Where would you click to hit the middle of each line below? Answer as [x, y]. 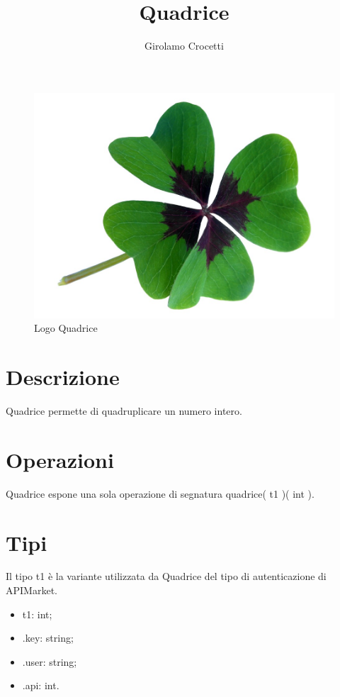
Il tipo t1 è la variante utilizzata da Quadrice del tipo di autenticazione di [166, 576]
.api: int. [41, 685]
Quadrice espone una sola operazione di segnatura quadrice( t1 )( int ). [160, 493]
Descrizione [63, 377]
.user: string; [50, 661]
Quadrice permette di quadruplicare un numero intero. [124, 411]
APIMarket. [32, 590]
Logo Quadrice [66, 328]
